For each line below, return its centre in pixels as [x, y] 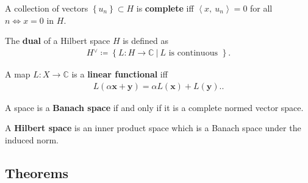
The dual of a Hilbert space [58, 41]
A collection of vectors [47, 8]
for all [261, 8]
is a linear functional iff [120, 74]
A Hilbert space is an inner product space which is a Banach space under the [153, 128]
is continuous [193, 53]
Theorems [37, 172]
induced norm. [32, 139]
